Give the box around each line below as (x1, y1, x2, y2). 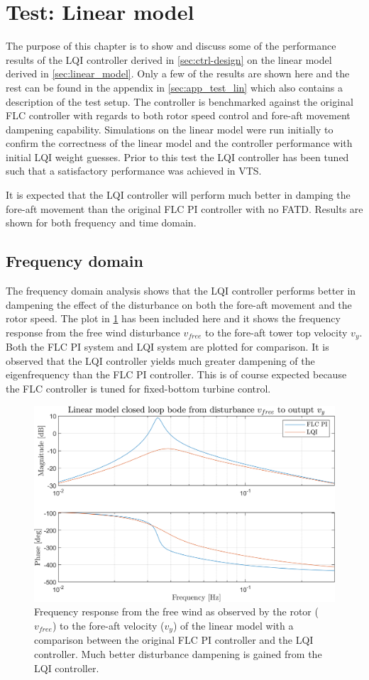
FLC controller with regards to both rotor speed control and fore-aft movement (6, 108, 351, 123)
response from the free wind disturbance (6, 324, 180, 339)
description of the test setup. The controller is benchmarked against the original (6, 94, 353, 109)
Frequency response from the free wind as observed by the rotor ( (34, 604, 319, 619)
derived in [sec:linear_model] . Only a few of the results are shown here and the (6, 66, 350, 81)
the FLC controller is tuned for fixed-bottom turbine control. (6, 381, 271, 396)
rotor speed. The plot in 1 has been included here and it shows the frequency (6, 311, 341, 326)
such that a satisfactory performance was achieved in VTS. (6, 163, 262, 178)
